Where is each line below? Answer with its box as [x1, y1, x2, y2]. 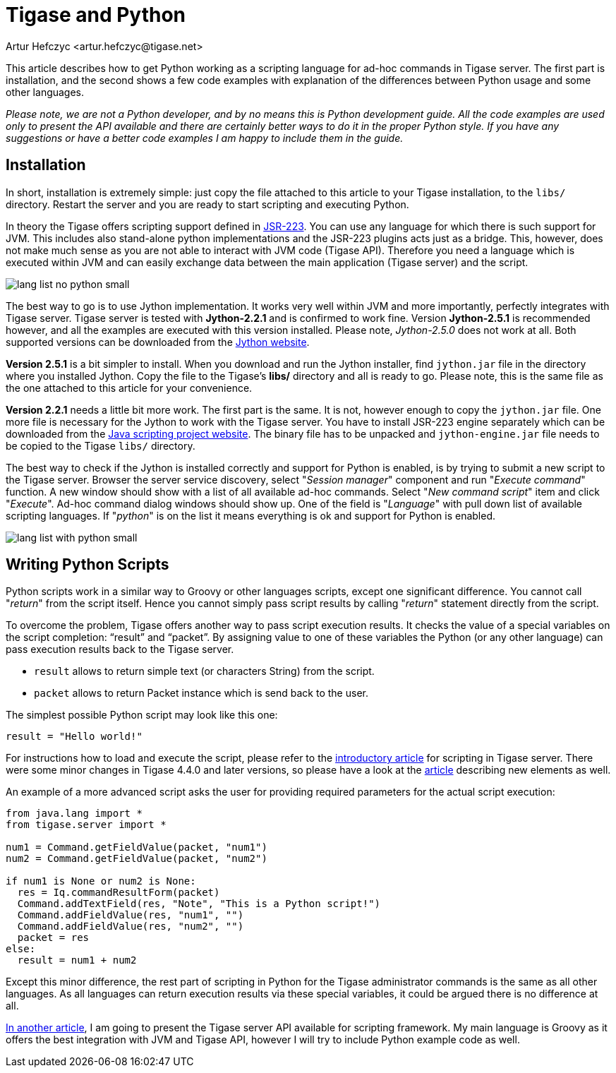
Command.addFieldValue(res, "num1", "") [17, 909, 244, 921]
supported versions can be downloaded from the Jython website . [6, 335, 310, 348]
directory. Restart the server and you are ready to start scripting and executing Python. [6, 198, 409, 210]
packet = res [17, 932, 90, 944]
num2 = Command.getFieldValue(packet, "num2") [6, 853, 267, 865]
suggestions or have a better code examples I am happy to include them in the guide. [6, 131, 404, 144]
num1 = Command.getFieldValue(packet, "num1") [6, 841, 267, 853]
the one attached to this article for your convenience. [6, 381, 253, 394]
